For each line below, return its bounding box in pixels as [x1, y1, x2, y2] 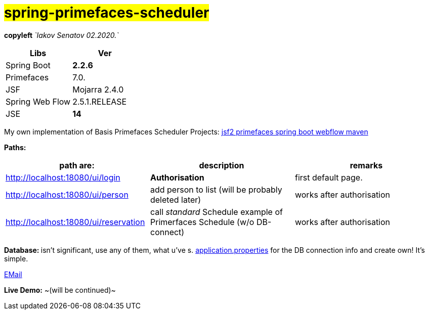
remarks [350, 160, 383, 170]
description [199, 160, 244, 170]
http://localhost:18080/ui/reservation [6, 216, 145, 227]
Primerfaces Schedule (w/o [150, 216, 254, 227]
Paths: [4, 143, 26, 152]
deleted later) [150, 194, 201, 205]
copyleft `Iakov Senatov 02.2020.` [4, 30, 119, 39]
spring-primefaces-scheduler [4, 4, 209, 21]
